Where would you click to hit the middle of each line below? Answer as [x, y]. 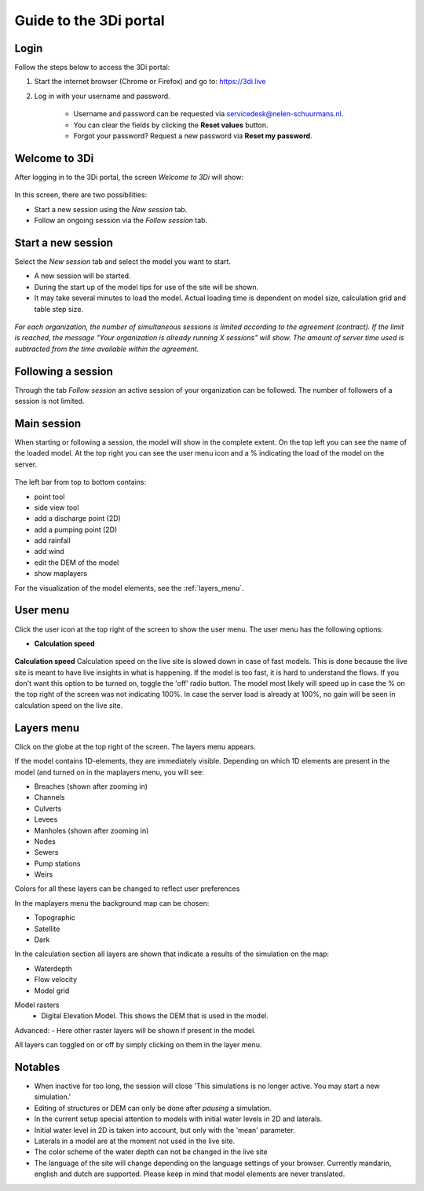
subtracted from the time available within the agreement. [107, 349]
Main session [48, 423]
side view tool [57, 508]
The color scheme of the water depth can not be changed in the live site [151, 1152]
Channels [49, 797]
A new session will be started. [82, 276]
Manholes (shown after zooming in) [91, 830]
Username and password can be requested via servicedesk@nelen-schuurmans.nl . [208, 114]
